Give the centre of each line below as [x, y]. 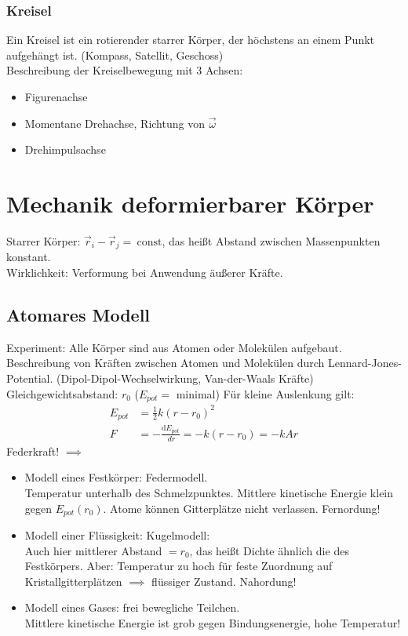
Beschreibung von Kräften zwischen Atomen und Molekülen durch [166, 363]
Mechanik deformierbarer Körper [190, 203]
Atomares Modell [78, 314]
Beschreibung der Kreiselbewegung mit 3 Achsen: [125, 70]
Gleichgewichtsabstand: [62, 393]
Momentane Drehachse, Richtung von [115, 123]
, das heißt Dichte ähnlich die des [269, 550]
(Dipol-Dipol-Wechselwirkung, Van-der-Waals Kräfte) [185, 378]
